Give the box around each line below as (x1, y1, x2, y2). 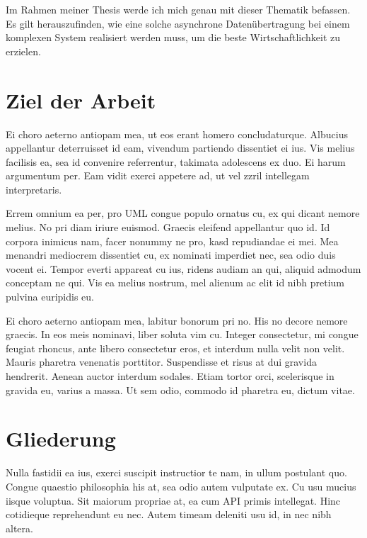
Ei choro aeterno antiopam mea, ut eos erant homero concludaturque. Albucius (6, 126, 348, 141)
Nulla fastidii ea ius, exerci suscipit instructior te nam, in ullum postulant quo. (6, 465, 347, 480)
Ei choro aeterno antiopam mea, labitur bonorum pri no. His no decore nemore (6, 313, 348, 327)
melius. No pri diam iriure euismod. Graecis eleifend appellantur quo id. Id (6, 220, 330, 235)
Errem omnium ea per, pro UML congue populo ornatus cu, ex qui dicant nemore (6, 206, 360, 220)
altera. (6, 520, 33, 535)
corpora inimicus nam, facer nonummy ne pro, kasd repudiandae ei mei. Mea (6, 233, 339, 248)
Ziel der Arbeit (6, 85, 156, 114)
